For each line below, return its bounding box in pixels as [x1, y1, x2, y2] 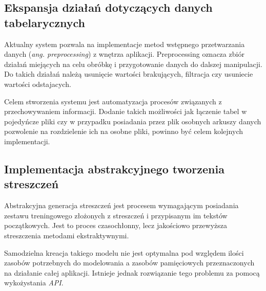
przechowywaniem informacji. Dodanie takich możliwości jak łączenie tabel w [4, 106, 247, 117]
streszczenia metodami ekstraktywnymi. [4, 230, 129, 240]
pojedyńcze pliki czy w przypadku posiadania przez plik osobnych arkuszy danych [4, 116, 261, 126]
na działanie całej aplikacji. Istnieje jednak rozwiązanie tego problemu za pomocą [4, 267, 260, 278]
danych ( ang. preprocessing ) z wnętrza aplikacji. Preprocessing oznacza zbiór [4, 49, 244, 59]
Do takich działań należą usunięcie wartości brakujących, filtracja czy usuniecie [4, 69, 253, 79]
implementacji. [4, 136, 50, 146]
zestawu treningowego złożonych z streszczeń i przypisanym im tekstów [4, 210, 228, 220]
